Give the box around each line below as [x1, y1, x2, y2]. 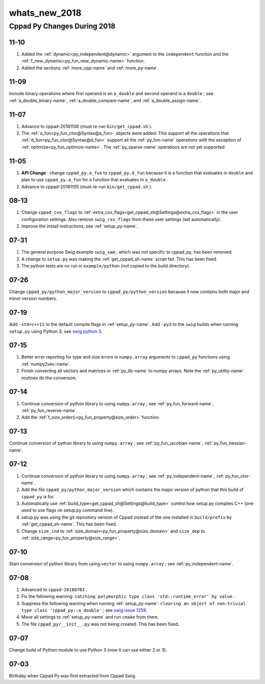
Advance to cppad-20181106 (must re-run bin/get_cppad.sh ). [21, 123, 153, 129]
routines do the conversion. [21, 375, 77, 381]
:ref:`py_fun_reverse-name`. [21, 407, 78, 413]
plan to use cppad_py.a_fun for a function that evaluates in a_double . [21, 177, 169, 183]
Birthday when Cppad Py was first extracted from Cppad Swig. [9, 673, 136, 679]
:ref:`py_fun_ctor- [215, 473, 251, 479]
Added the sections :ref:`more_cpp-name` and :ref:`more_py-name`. [21, 65, 159, 71]
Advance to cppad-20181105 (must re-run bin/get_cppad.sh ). [21, 184, 152, 190]
